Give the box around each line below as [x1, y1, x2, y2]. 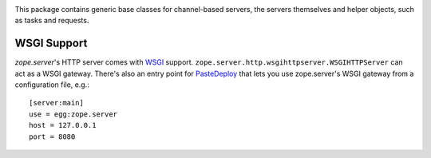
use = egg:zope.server [29, 109, 118, 119]
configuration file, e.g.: [14, 80, 89, 89]
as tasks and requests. [14, 16, 89, 26]
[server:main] [29, 98, 84, 108]
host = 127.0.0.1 [29, 120, 97, 130]
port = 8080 [29, 132, 76, 141]
